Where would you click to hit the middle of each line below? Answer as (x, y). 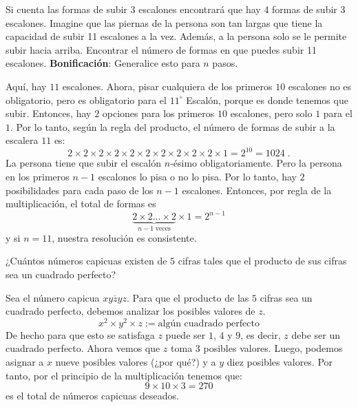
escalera (22, 140)
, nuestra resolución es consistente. (124, 237)
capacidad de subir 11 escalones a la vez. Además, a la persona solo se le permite (176, 36)
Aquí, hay (26, 86)
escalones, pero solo (271, 113)
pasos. (225, 63)
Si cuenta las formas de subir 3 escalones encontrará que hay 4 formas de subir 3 (176, 9)
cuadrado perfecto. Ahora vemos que (83, 348)
